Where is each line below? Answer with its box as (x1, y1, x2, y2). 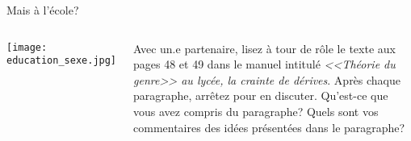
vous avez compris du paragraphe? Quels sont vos (133, 102, 379, 119)
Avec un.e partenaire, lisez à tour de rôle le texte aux (133, 39, 396, 56)
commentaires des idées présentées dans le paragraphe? (133, 118, 405, 135)
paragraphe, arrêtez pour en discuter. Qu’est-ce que (133, 87, 388, 104)
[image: (6, 41, 48, 53)
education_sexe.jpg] (6, 55, 117, 67)
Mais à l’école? (6, 2, 79, 18)
